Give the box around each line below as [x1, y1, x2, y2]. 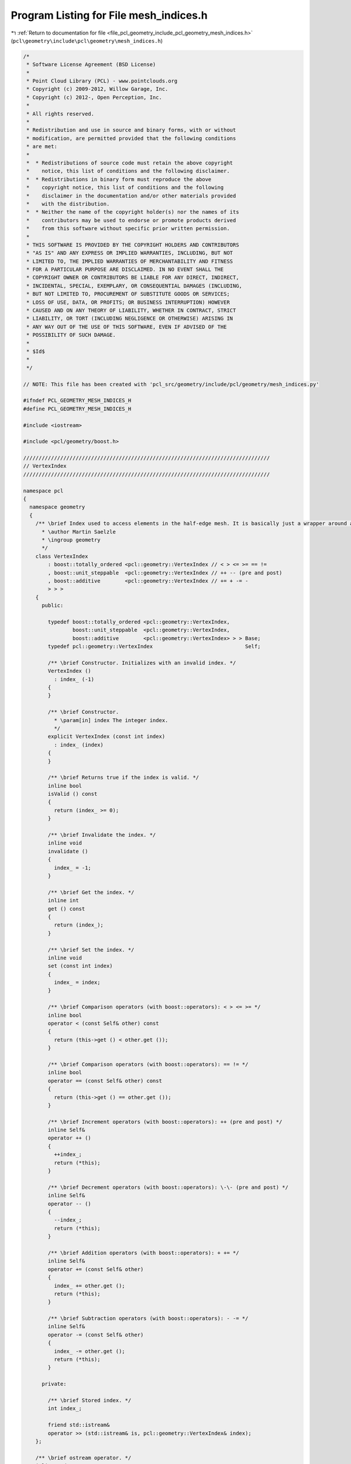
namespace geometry [29, 504, 85, 511]
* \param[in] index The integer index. [53, 717, 168, 723]
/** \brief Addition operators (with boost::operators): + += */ [47, 1249, 239, 1256]
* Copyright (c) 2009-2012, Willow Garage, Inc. [26, 85, 168, 93]
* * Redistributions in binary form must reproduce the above [26, 176, 212, 183]
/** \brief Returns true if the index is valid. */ [47, 774, 199, 781]
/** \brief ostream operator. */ [35, 1454, 132, 1461]
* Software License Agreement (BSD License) [26, 61, 156, 68]
